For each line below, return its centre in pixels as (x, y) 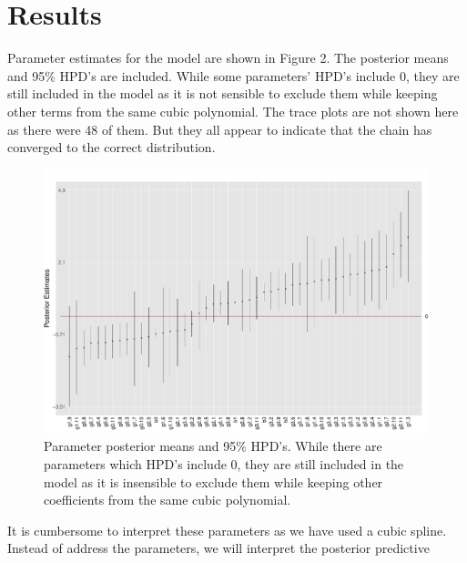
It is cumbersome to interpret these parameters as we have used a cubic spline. (227, 530)
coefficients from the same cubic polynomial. (168, 500)
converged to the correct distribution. (112, 147)
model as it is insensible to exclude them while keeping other (213, 481)
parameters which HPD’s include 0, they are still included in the (224, 464)
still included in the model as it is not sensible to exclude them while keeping (223, 93)
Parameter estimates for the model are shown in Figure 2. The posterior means (228, 58)
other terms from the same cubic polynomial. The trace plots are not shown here (233, 111)
